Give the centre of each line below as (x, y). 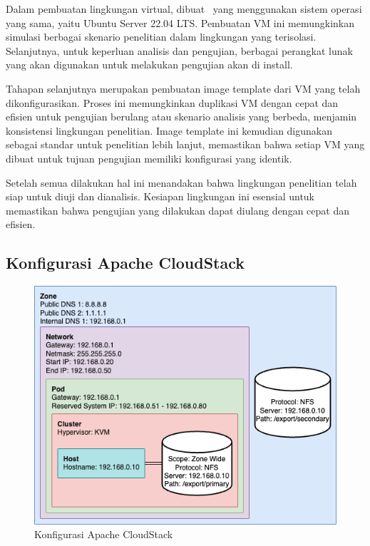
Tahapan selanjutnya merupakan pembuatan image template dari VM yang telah (183, 88)
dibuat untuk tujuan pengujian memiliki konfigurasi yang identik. (149, 158)
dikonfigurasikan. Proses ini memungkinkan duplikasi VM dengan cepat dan (172, 102)
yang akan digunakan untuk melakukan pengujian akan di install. (149, 65)
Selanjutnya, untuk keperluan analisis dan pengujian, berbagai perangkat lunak (179, 50)
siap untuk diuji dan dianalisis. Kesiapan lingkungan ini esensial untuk (160, 196)
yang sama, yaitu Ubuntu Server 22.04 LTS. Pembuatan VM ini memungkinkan (180, 22)
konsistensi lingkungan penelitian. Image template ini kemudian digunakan (169, 130)
